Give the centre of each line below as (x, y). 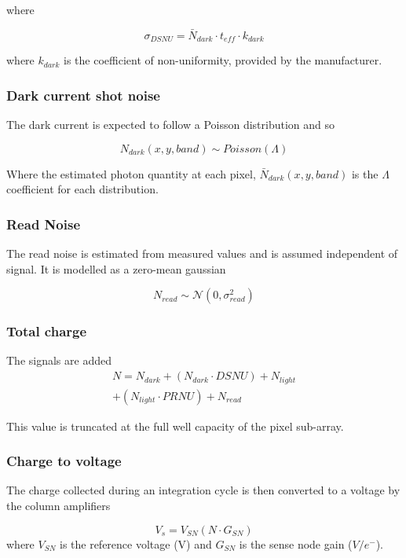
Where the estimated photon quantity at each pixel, (131, 173)
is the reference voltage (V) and (135, 543)
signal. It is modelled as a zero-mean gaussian (116, 268)
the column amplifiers (59, 505)
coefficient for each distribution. (82, 189)
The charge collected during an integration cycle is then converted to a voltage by (203, 490)
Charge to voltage (64, 461)
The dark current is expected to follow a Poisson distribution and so (171, 125)
